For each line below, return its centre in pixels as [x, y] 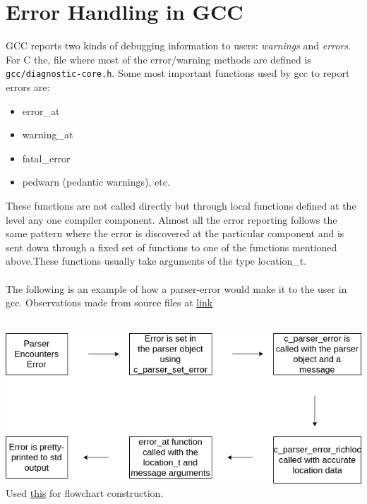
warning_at [48, 134]
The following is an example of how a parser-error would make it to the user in [176, 288]
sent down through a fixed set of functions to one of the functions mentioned [172, 247]
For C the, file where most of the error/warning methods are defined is [158, 59]
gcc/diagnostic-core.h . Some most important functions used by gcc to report [178, 73]
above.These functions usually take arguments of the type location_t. [156, 261]
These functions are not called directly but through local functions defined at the [181, 205]
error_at [41, 110]
